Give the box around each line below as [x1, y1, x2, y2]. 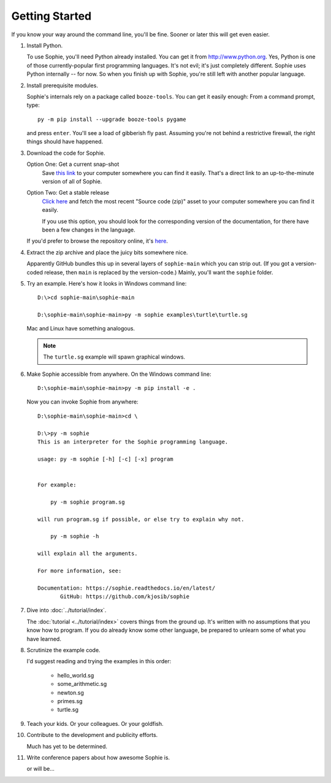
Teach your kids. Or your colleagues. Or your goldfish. [26, 720, 164, 727]
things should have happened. [26, 138, 104, 146]
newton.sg [57, 688, 84, 696]
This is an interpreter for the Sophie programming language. [37, 438, 229, 445]
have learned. [26, 635, 61, 642]
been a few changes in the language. [42, 226, 136, 233]
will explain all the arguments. [37, 550, 138, 557]
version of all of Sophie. [42, 178, 102, 185]
